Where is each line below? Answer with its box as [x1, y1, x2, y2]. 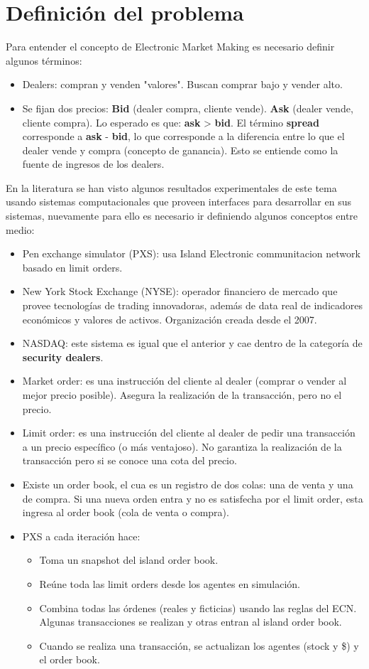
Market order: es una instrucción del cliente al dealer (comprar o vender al [22, 373, 347, 388]
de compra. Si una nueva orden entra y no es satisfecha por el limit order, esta [22, 491, 363, 505]
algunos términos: [6, 53, 82, 68]
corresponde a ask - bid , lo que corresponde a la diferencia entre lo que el [22, 129, 345, 144]
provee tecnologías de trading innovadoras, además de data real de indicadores [22, 298, 363, 313]
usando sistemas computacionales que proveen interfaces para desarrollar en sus [6, 194, 352, 209]
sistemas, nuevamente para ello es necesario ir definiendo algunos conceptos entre [6, 208, 358, 223]
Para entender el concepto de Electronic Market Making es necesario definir [6, 39, 335, 54]
